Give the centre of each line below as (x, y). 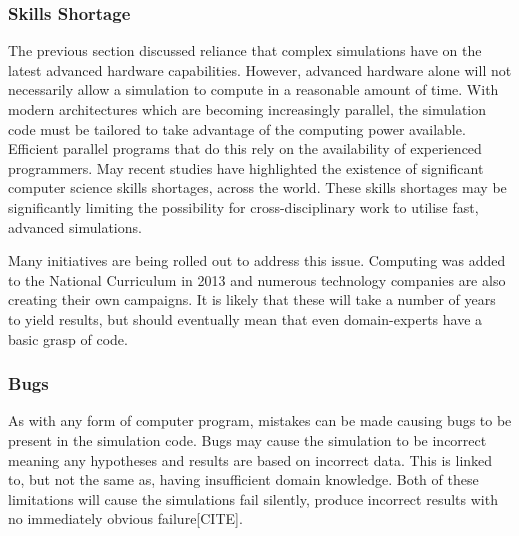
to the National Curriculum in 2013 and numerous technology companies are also (257, 279)
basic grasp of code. (68, 338)
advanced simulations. (75, 226)
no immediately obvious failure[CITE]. (125, 518)
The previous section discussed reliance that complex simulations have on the (245, 50)
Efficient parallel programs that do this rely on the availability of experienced (245, 148)
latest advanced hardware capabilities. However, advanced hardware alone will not (260, 69)
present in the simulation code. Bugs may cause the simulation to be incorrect (247, 439)
